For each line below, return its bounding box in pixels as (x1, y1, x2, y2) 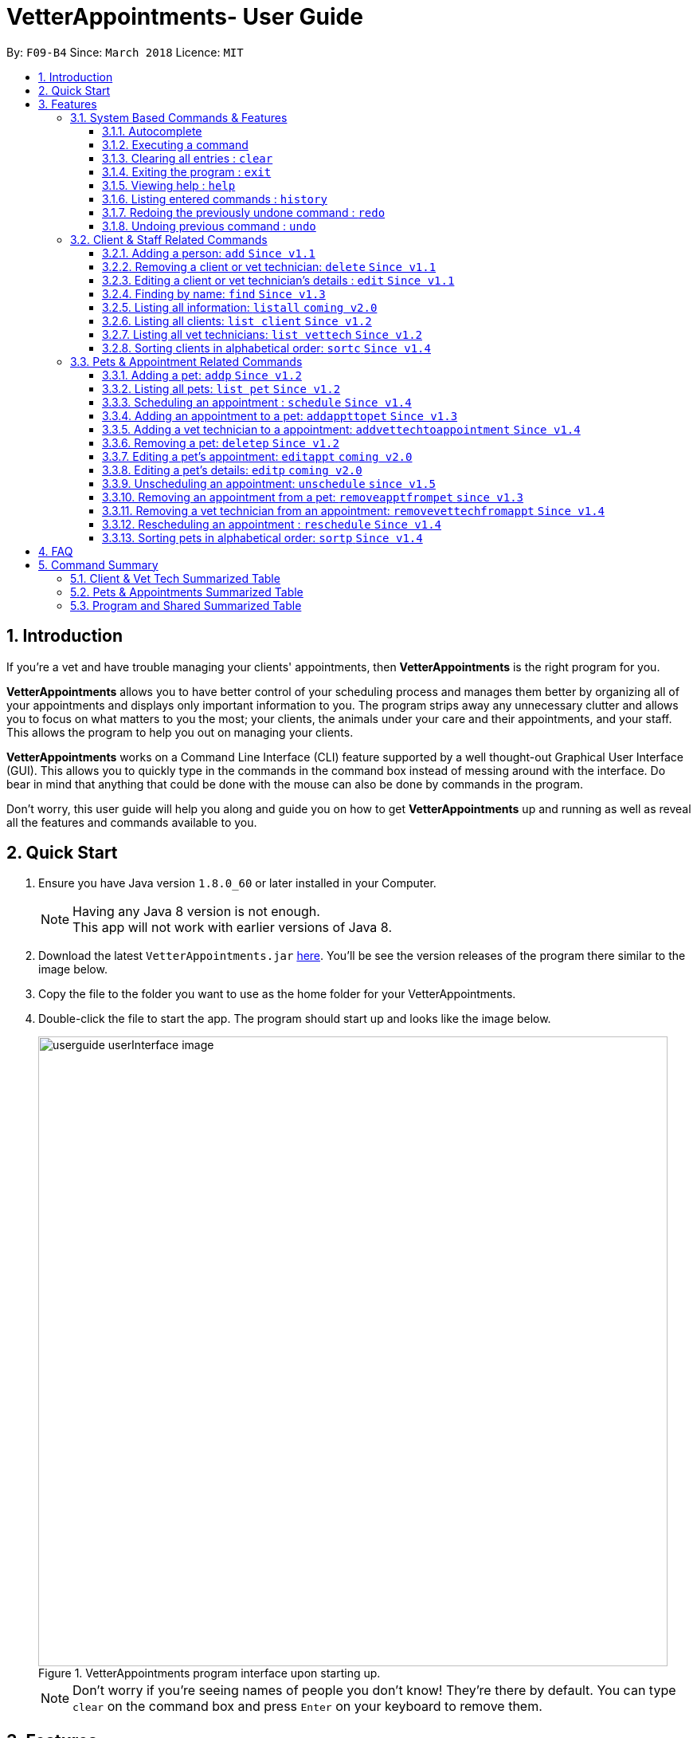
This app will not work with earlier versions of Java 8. (72, 919, 392, 936)
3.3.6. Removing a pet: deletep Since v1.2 (102, 435, 339, 450)
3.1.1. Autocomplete (102, 124, 202, 138)
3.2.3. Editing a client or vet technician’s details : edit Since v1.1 (102, 273, 455, 287)
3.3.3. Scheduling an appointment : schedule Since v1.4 (102, 395, 412, 409)
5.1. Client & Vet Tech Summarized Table (70, 571, 280, 585)
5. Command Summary (38, 557, 159, 572)
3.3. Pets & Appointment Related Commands (70, 354, 303, 368)
